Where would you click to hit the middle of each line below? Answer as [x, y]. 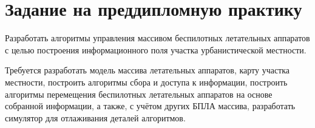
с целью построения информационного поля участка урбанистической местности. [156, 49]
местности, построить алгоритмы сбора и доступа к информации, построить [146, 82]
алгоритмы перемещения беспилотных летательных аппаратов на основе [139, 94]
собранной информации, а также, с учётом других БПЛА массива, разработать [150, 106]
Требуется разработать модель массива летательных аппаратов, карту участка [147, 70]
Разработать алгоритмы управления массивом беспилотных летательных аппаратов [157, 38]
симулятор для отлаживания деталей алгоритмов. [95, 117]
